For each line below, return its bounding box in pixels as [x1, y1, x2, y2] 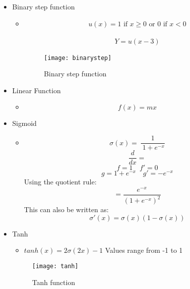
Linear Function [12, 85, 61, 95]
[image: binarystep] [44, 54, 112, 61]
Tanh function [32, 277, 75, 287]
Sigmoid [12, 118, 37, 128]
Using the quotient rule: [24, 176, 97, 187]
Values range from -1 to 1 [105, 245, 183, 255]
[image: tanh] [32, 263, 78, 270]
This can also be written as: [24, 204, 109, 215]
